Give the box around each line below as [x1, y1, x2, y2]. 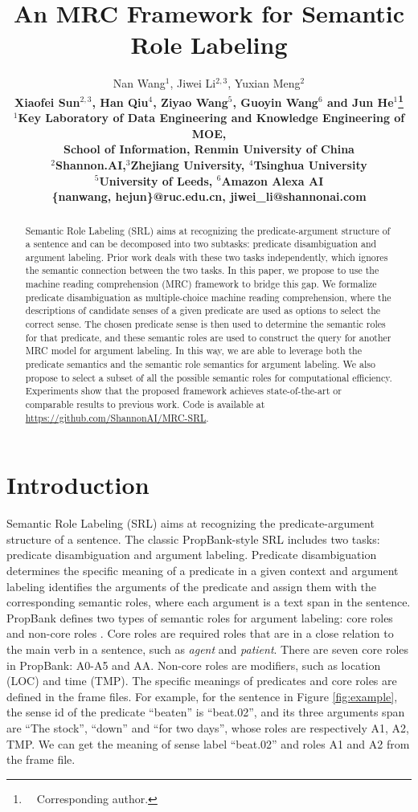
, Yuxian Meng [227, 75, 301, 92]
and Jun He [326, 93, 394, 110]
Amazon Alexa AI [221, 172, 324, 189]
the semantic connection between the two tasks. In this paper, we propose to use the [25, 263, 379, 277]
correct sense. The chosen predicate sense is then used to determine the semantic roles [25, 317, 386, 331]
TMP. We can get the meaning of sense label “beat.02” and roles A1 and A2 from [6, 735, 410, 752]
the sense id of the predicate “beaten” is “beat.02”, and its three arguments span [6, 704, 405, 720]
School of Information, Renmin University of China [64, 141, 354, 157]
